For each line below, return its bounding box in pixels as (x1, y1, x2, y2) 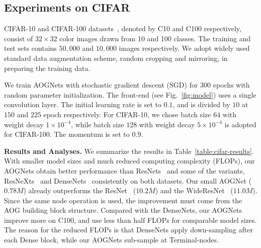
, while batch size (71, 119, 124, 129)
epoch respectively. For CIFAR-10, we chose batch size (43, 109, 211, 119)
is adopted (224, 119, 256, 129)
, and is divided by (172, 99, 230, 110)
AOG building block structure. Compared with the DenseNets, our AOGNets (4, 205, 242, 215)
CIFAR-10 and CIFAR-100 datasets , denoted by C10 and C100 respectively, (4, 23, 241, 34)
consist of (4, 33, 33, 43)
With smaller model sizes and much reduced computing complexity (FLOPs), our (4, 155, 255, 166)
